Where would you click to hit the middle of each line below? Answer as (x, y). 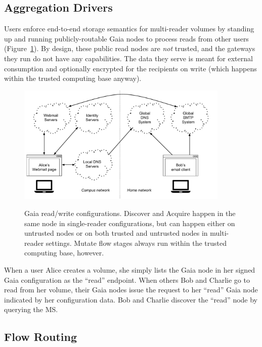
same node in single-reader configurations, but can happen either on (130, 223)
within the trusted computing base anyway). (73, 78)
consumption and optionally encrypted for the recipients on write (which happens (130, 68)
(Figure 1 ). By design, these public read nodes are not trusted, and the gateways (130, 48)
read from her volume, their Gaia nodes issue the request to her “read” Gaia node (131, 290)
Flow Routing (40, 337)
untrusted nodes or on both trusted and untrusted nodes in (116, 233)
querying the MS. (31, 309)
